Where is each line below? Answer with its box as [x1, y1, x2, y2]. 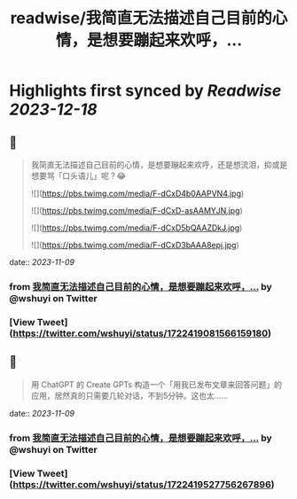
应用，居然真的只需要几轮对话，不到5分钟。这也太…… [30, 390, 229, 401]
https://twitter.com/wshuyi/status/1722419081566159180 [12, 327, 269, 339]
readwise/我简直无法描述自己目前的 [10, 8, 273, 28]
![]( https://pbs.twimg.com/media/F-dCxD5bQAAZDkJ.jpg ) [30, 222, 243, 233]
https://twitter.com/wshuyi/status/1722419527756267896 [12, 478, 272, 490]
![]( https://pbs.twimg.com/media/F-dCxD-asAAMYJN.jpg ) [30, 206, 244, 215]
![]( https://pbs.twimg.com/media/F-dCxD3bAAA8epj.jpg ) [30, 240, 239, 250]
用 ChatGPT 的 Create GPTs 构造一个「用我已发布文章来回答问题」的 [30, 378, 282, 390]
